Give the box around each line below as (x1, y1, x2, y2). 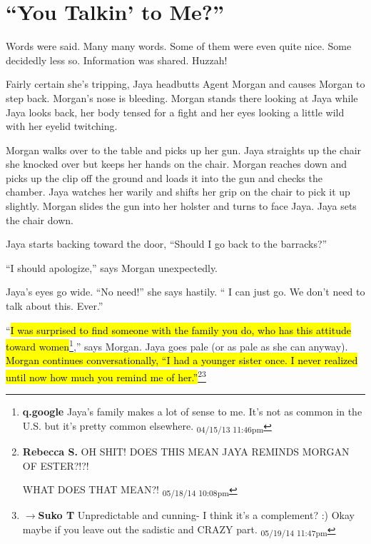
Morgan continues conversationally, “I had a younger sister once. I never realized (6, 353, 358, 368)
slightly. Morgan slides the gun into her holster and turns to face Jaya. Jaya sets (6, 198, 357, 213)
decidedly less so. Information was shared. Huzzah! (6, 52, 228, 67)
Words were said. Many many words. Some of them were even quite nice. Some (6, 39, 352, 54)
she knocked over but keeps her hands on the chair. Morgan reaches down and (6, 156, 347, 171)
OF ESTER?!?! (22, 458, 89, 473)
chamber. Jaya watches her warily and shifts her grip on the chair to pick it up (6, 184, 350, 199)
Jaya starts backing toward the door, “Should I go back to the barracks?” (6, 236, 327, 251)
